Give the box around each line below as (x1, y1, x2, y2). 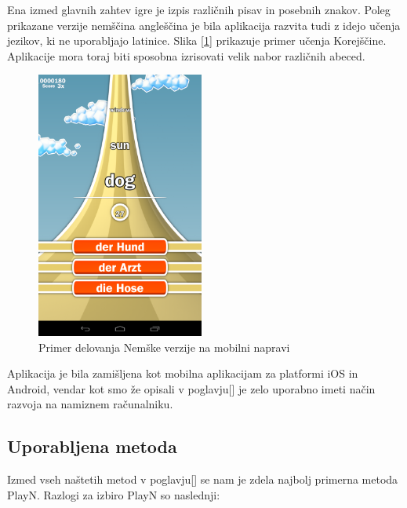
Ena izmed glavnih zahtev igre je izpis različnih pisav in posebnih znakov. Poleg (7, 2, 391, 17)
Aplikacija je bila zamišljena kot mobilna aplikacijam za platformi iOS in (7, 365, 358, 382)
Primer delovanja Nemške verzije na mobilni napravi (38, 338, 290, 355)
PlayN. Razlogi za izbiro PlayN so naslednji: (7, 486, 220, 503)
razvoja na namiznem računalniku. (7, 396, 173, 412)
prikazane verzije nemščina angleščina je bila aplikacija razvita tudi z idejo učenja (7, 16, 401, 33)
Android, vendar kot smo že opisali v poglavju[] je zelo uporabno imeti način (7, 380, 376, 397)
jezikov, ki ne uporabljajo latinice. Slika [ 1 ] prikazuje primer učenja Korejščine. (7, 32, 387, 49)
